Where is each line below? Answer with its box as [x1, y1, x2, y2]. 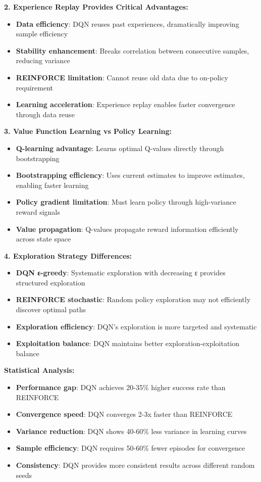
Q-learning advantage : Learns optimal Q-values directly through [16, 142, 224, 153]
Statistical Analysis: [4, 365, 75, 375]
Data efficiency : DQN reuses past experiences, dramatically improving [16, 18, 239, 29]
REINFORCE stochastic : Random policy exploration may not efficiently [16, 294, 251, 305]
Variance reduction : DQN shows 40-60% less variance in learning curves [16, 425, 247, 436]
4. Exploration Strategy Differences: [4, 250, 132, 261]
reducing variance [16, 55, 70, 66]
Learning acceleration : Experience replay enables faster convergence [16, 99, 235, 110]
